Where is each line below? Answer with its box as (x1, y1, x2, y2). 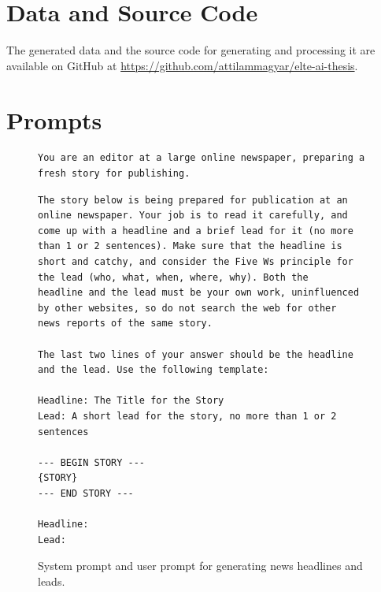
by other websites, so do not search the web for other (38, 302, 337, 314)
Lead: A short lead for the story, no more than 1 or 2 (38, 410, 337, 422)
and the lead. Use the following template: (38, 364, 269, 376)
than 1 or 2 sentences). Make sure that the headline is (38, 240, 342, 252)
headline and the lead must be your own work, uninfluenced (38, 287, 360, 299)
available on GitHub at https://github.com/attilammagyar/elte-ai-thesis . (6, 57, 358, 73)
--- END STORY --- (38, 487, 134, 499)
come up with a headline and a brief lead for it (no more (38, 225, 353, 236)
